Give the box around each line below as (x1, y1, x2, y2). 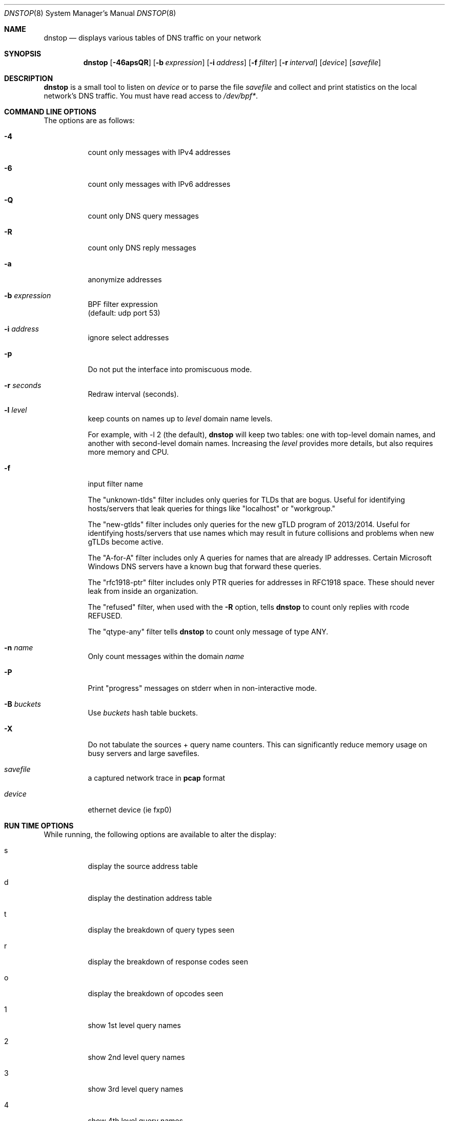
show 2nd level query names (88, 1053, 185, 1061)
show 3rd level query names (88, 1085, 183, 1093)
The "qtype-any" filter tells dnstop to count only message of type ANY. (88, 627, 329, 636)
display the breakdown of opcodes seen (88, 989, 223, 998)
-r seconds (4, 381, 42, 390)
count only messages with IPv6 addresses (88, 180, 231, 188)
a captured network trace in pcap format (88, 774, 226, 782)
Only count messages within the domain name (88, 652, 244, 661)
